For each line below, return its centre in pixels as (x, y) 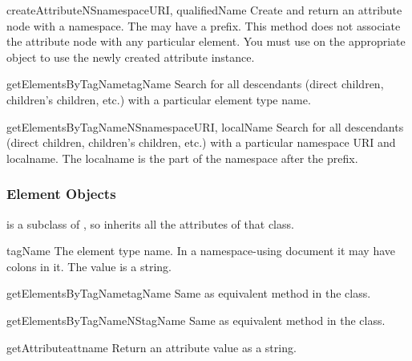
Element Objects (61, 194)
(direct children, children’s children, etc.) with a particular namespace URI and (201, 142)
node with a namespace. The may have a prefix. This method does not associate (204, 25)
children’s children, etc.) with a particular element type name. (159, 99)
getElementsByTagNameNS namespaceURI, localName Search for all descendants (205, 126)
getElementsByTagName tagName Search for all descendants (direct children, (195, 84)
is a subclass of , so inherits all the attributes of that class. (150, 223)
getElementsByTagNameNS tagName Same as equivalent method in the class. (196, 320)
